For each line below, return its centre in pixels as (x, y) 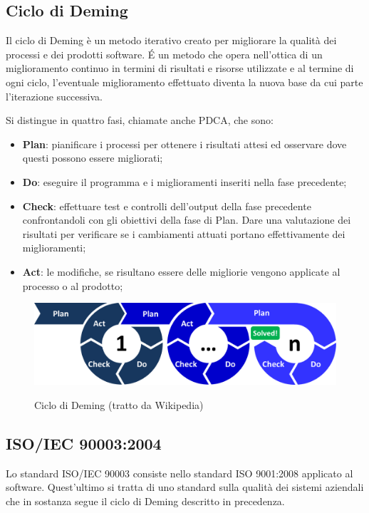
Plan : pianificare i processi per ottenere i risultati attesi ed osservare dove (184, 144)
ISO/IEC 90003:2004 (84, 443)
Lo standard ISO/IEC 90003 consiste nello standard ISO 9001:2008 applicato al (180, 473)
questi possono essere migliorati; (93, 158)
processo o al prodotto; (73, 285)
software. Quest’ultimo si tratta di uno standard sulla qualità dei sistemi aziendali (185, 487)
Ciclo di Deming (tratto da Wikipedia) (119, 404)
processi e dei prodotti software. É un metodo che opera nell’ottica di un (164, 54)
